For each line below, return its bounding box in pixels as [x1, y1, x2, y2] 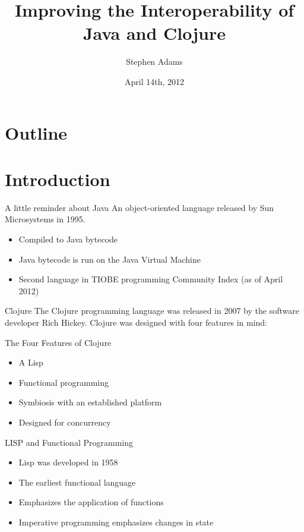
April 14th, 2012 [124, 75, 184, 87]
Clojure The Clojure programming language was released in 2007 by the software [5, 304, 299, 317]
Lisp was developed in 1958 [18, 456, 118, 468]
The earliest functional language [18, 476, 136, 488]
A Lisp [18, 356, 43, 369]
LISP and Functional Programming [5, 436, 133, 448]
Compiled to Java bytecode [18, 233, 118, 245]
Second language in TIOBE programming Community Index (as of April [18, 273, 283, 285]
